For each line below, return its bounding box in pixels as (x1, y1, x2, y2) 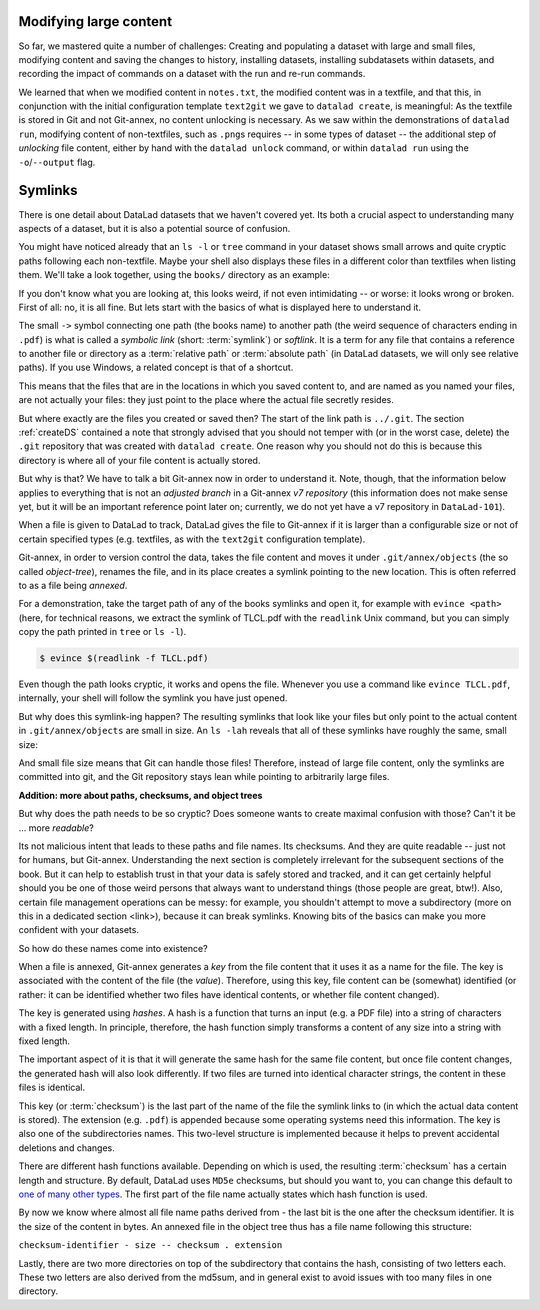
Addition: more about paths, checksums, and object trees (18, 789, 263, 801)
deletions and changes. (18, 1141, 115, 1154)
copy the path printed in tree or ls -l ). (18, 626, 187, 638)
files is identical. (18, 1081, 85, 1094)
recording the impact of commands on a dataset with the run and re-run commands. (18, 68, 366, 80)
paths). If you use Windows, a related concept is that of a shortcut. (18, 361, 294, 374)
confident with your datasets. (18, 924, 140, 936)
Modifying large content (18, 13, 173, 30)
